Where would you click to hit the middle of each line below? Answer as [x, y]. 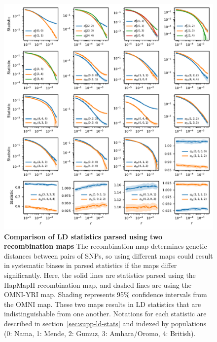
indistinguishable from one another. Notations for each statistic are [105, 314]
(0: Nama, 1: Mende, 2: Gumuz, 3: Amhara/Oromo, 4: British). [100, 333]
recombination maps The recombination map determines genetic [106, 246]
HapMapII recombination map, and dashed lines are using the [98, 285]
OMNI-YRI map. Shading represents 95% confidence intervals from [106, 294]
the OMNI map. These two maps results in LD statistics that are [103, 304]
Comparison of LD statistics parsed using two [83, 236]
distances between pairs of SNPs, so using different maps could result [108, 255]
